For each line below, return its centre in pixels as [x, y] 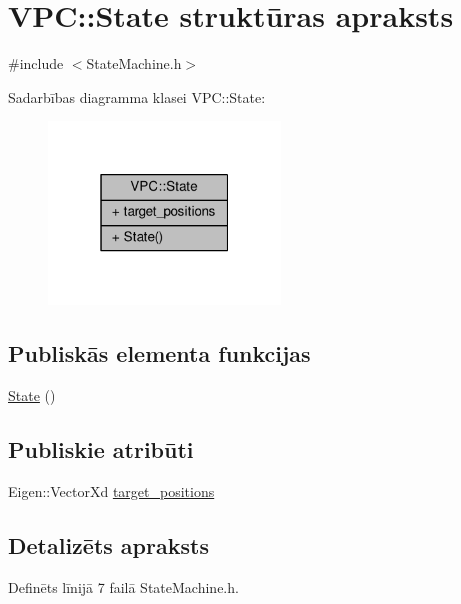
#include [36, 63]
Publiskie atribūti [101, 449]
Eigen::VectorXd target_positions [111, 491]
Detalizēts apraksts [108, 544]
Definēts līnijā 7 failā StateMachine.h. [123, 586]
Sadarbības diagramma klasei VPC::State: [137, 96]
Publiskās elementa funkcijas [159, 353]
